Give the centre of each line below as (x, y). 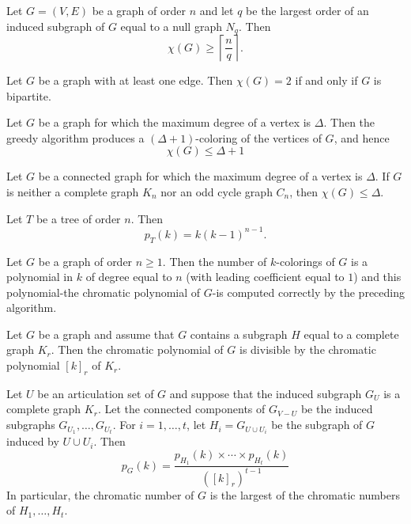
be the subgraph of (317, 425)
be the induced (337, 409)
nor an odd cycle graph (217, 192)
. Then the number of (215, 261)
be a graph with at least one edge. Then (136, 80)
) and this (377, 277)
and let (217, 10)
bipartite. (29, 95)
